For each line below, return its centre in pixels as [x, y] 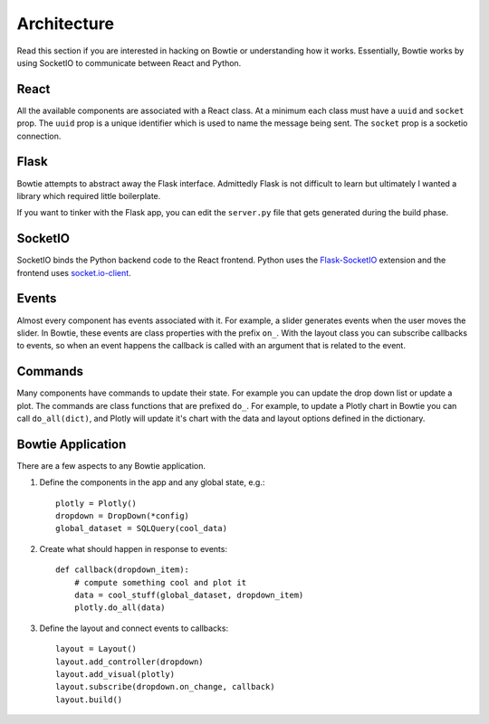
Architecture [66, 24]
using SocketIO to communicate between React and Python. [129, 62]
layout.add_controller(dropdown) [129, 662]
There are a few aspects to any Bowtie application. [111, 465]
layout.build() [89, 700]
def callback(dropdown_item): [123, 570]
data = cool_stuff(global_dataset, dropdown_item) [189, 595]
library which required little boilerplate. [89, 195]
